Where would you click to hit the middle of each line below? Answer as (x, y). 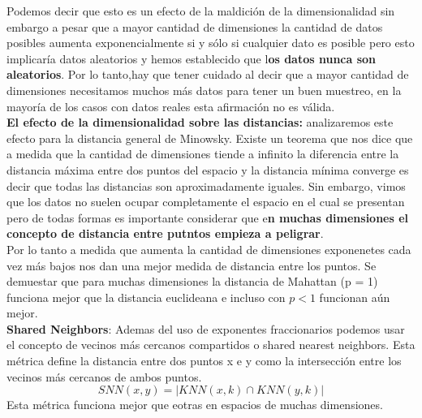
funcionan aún (355, 297)
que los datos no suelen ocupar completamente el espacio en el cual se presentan (206, 202)
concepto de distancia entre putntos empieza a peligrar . (165, 233)
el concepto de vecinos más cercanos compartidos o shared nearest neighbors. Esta (211, 345)
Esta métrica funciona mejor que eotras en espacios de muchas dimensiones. (195, 405)
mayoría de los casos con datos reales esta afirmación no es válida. (171, 106)
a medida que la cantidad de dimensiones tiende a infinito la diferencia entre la (203, 154)
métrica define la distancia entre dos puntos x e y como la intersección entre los (204, 361)
